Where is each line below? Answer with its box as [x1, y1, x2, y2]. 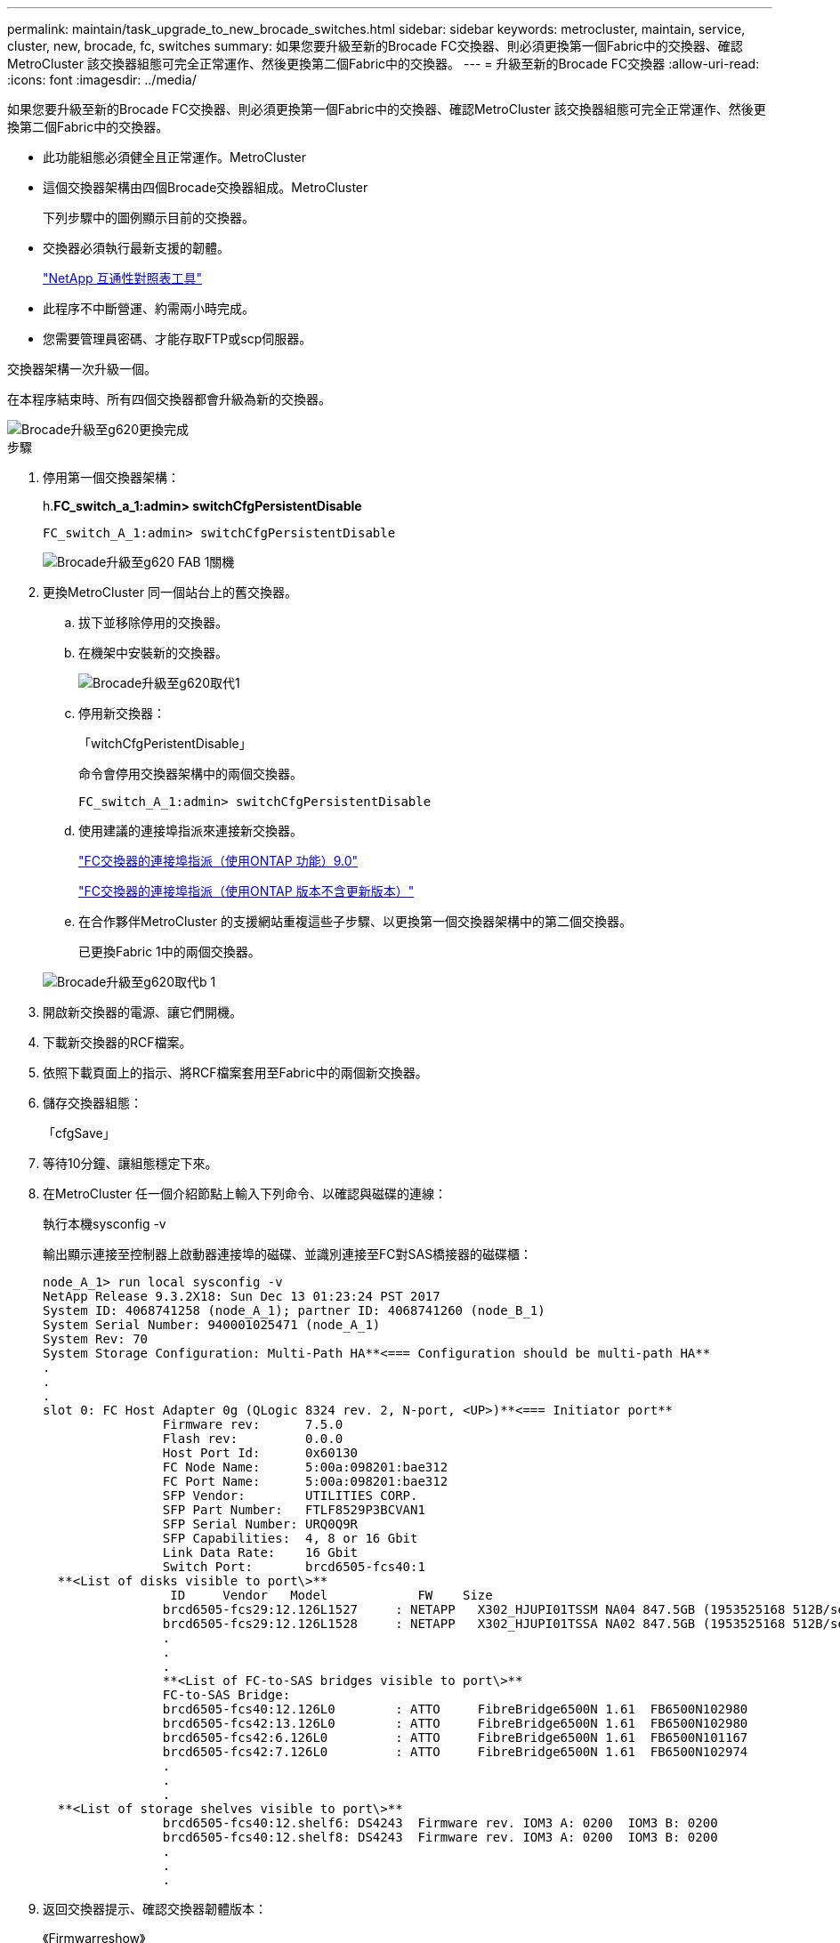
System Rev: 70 [43, 1332, 149, 1346]
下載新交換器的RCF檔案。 [43, 1035, 192, 1050]
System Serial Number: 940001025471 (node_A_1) [43, 1318, 381, 1332]
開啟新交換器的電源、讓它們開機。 [43, 1004, 242, 1020]
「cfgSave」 [43, 1125, 116, 1141]
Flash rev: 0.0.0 [162, 1431, 343, 1446]
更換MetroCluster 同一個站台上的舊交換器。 [43, 585, 297, 600]
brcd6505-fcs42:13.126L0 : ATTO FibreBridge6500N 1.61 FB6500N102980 [162, 1716, 748, 1730]
